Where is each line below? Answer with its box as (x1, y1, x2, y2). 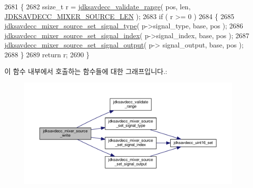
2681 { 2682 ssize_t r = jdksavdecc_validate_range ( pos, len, (4, 1, 191, 11)
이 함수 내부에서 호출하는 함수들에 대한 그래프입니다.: (4, 66, 167, 76)
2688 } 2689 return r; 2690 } (4, 49, 90, 59)
